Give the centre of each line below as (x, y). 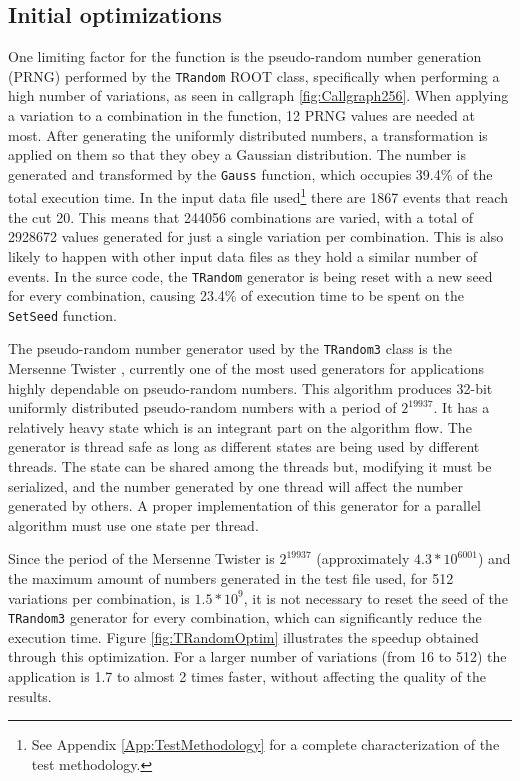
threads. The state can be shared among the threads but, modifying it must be (250, 466)
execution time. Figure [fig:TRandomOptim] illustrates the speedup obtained (243, 636)
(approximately (363, 558)
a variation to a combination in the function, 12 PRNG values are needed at (241, 115)
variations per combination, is (99, 597)
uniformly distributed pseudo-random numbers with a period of (202, 407)
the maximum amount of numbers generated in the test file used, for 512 (231, 578)
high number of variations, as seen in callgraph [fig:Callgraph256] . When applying (258, 95)
